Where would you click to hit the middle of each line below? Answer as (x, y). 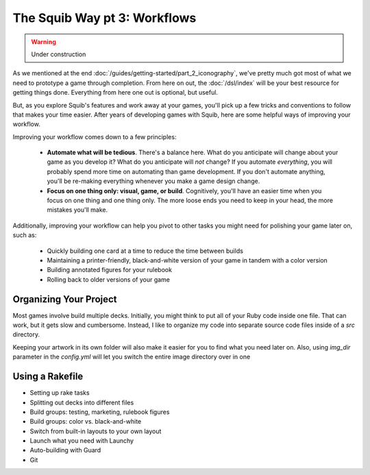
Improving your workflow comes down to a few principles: (95, 136)
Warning (44, 42)
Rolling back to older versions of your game (109, 279)
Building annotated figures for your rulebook (110, 270)
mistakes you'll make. (77, 210)
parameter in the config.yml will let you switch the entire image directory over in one (132, 357)
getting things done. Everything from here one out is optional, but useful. (115, 93)
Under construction (59, 54)
